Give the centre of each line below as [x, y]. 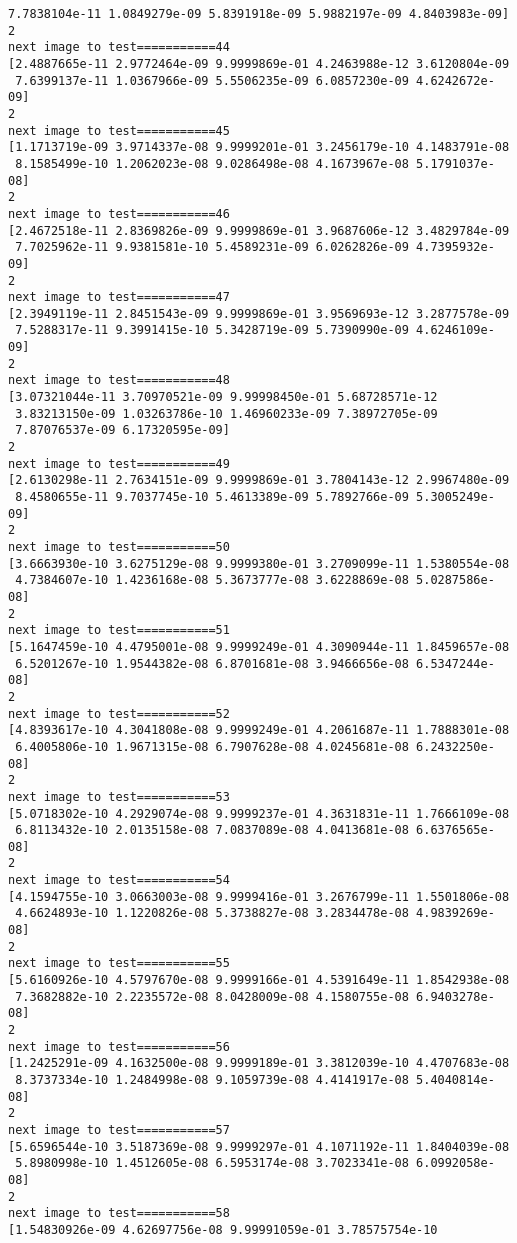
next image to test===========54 [119, 880]
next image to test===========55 [119, 963]
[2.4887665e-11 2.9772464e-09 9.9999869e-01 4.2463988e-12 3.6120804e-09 [259, 63]
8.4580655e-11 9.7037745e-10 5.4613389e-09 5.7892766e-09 [212, 497]
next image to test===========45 [119, 130]
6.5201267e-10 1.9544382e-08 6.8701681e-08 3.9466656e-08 [212, 663]
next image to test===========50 [119, 547]
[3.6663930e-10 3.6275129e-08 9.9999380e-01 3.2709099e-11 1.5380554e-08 [259, 563]
